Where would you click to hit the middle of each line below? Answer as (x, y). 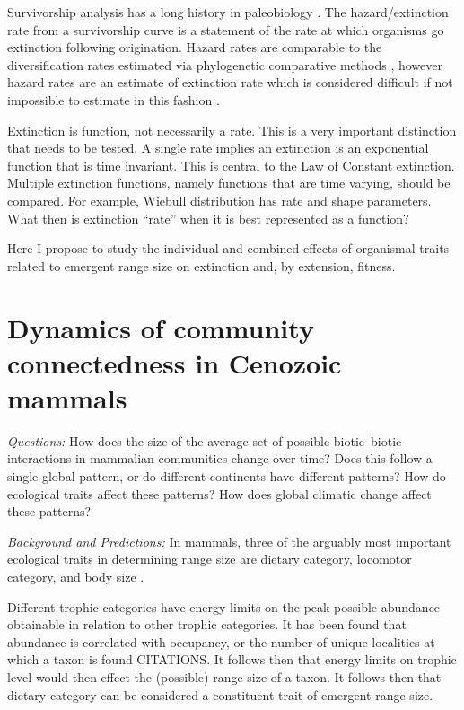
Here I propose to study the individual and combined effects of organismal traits (228, 248)
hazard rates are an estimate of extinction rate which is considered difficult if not (230, 82)
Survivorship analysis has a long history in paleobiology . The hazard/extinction (228, 12)
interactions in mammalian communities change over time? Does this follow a (220, 458)
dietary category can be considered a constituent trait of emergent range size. (220, 694)
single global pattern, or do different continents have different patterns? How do (227, 476)
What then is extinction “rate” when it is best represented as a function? (208, 218)
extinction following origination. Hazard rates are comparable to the (195, 47)
